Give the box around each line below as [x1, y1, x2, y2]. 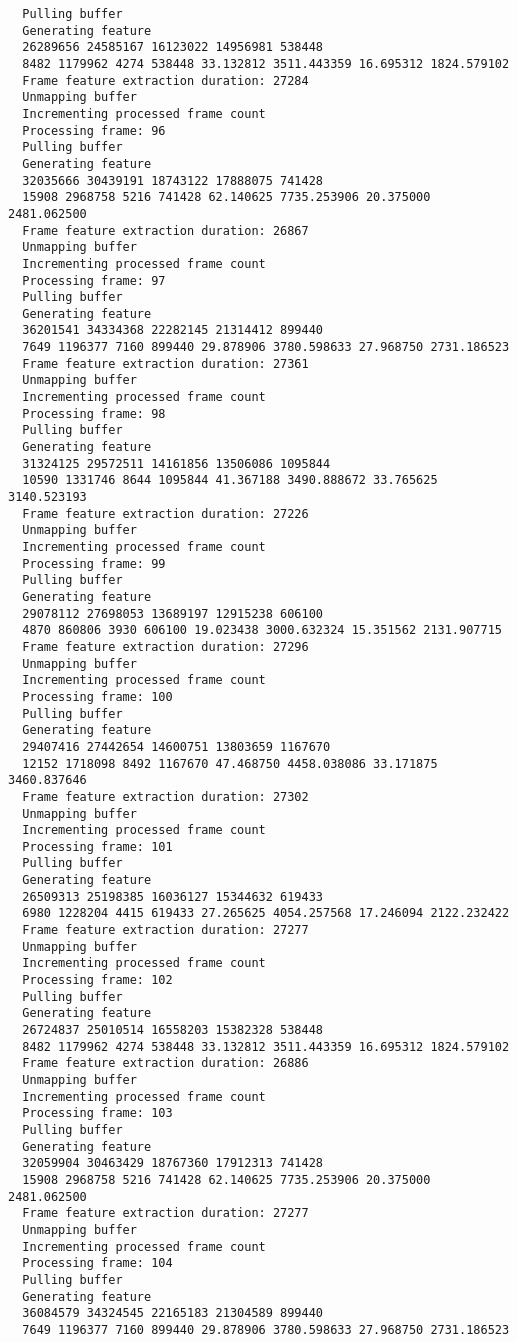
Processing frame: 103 [22, 1106, 173, 1121]
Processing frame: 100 [22, 689, 173, 704]
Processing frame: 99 [22, 556, 166, 571]
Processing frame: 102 [22, 973, 173, 988]
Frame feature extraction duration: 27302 [22, 789, 309, 804]
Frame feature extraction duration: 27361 [22, 356, 309, 371]
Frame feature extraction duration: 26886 [22, 1056, 309, 1071]
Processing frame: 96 [22, 123, 166, 138]
